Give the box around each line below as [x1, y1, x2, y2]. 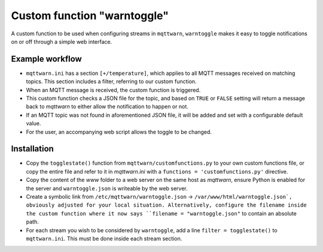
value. [26, 120, 41, 127]
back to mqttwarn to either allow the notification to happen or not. [26, 103, 188, 110]
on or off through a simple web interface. [11, 38, 112, 45]
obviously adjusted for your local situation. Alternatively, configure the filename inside [26, 202, 307, 209]
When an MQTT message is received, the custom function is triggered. [26, 86, 201, 93]
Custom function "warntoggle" [11, 9, 169, 22]
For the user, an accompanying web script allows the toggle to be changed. [26, 128, 212, 135]
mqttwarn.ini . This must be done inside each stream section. [26, 235, 182, 242]
